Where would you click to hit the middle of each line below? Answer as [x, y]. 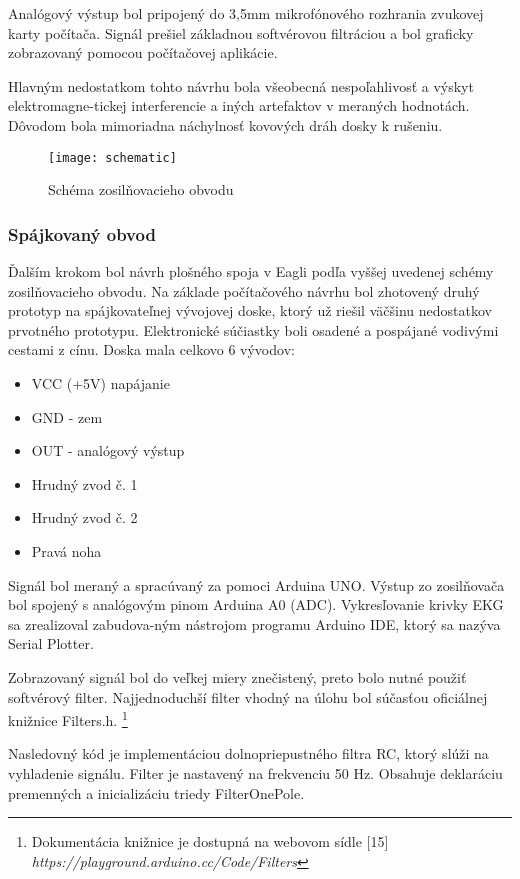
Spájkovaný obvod [82, 233]
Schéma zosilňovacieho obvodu [141, 189]
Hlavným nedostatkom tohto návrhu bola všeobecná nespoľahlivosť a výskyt [241, 85]
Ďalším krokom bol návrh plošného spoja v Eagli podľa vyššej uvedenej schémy [251, 271]
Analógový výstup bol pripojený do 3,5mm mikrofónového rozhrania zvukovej [246, 13]
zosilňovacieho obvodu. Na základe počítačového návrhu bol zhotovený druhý [244, 290]
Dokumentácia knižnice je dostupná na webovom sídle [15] [210, 841]
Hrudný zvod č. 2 [84, 517]
